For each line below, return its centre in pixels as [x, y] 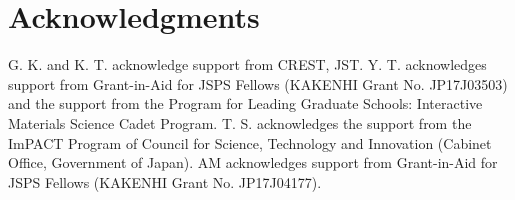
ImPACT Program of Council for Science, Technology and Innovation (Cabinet [250, 142]
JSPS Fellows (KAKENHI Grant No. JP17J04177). [165, 181]
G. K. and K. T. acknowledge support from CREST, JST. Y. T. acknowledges [247, 64]
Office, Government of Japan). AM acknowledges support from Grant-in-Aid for [253, 162]
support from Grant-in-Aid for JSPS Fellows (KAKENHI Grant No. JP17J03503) [258, 83]
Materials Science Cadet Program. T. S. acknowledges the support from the [240, 122]
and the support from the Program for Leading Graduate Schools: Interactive [245, 103]
